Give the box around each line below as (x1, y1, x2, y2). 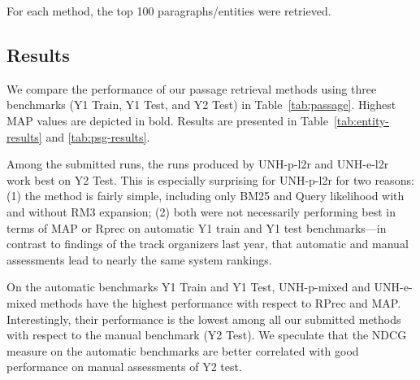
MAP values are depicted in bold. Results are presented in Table (6, 111, 328, 129)
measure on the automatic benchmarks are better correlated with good (6, 342, 359, 359)
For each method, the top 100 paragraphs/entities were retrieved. (6, 2, 331, 19)
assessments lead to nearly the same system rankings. (6, 251, 272, 268)
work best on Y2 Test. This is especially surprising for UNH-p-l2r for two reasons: (6, 171, 414, 188)
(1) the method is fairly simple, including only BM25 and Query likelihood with (6, 187, 405, 204)
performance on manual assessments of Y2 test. (6, 358, 242, 375)
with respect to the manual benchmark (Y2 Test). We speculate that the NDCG (6, 326, 407, 343)
